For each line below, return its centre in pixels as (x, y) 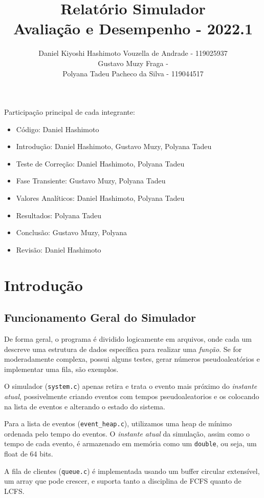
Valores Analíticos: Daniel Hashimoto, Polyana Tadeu (100, 198)
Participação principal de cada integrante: (70, 112)
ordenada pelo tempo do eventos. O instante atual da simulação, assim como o (127, 433)
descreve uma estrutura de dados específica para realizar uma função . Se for (123, 349)
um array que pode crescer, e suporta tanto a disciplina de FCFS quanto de (123, 481)
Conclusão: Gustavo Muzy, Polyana (72, 232)
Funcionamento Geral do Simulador (100, 317)
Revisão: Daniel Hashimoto (59, 249)
